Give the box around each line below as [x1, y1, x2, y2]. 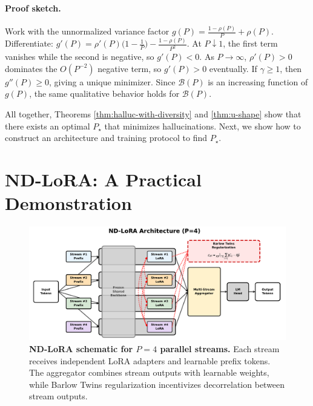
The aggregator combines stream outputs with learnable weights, [29, 366, 269, 379]
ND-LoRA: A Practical [5, 166, 202, 191]
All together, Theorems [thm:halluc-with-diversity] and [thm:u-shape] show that [5, 107, 301, 120]
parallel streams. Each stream [160, 342, 280, 355]
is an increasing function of [208, 75, 308, 88]
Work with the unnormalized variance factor [5, 25, 170, 38]
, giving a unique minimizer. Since [48, 75, 176, 88]
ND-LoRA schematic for [29, 342, 133, 355]
